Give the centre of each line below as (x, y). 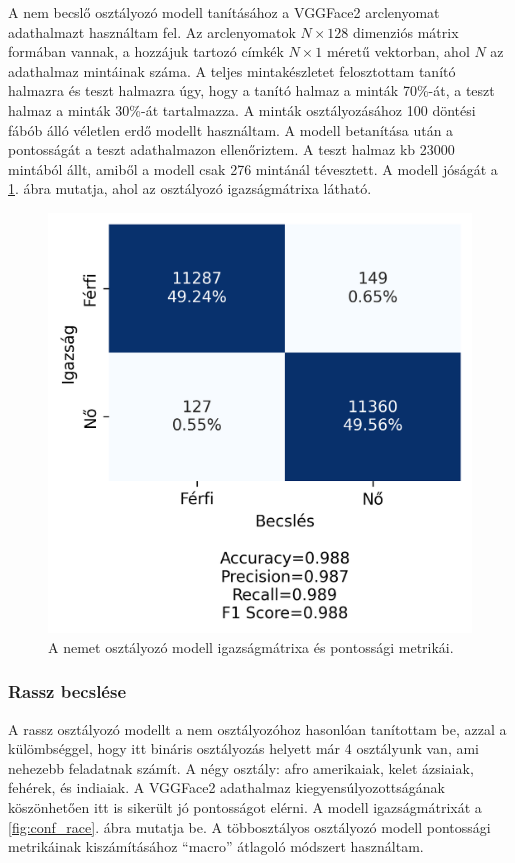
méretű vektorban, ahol (398, 51)
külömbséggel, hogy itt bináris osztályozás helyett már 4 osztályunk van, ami (244, 748)
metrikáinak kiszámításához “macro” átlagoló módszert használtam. (216, 846)
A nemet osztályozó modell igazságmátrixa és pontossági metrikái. (251, 646)
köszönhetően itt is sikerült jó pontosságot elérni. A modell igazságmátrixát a (245, 806)
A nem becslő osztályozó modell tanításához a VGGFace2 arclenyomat (224, 12)
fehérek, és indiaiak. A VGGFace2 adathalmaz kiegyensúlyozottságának (226, 787)
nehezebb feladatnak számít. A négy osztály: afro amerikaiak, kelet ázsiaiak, (241, 767)
